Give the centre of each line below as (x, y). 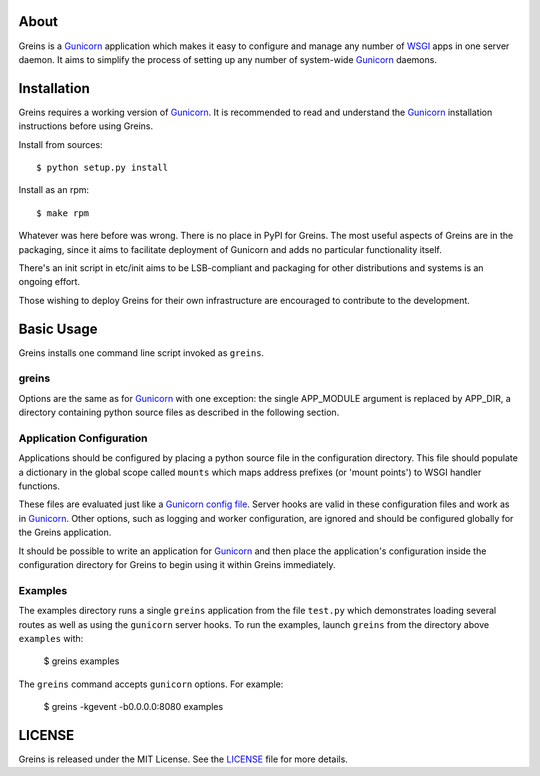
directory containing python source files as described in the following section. (179, 412)
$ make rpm (63, 213)
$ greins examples (81, 661)
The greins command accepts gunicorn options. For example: (151, 684)
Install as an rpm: (54, 190)
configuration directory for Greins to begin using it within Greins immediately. (177, 565)
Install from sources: (61, 144)
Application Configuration (83, 438)
